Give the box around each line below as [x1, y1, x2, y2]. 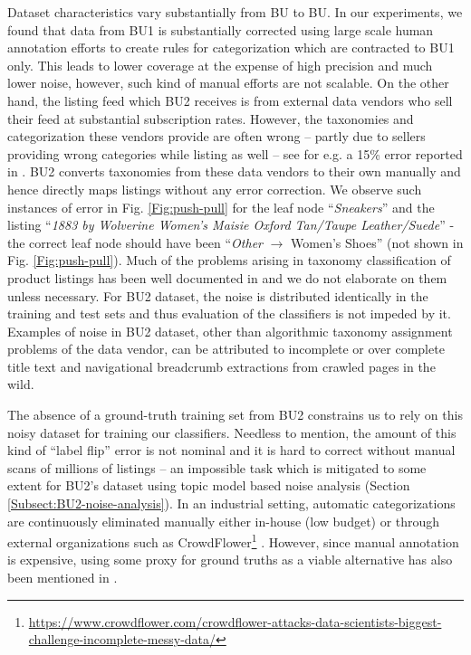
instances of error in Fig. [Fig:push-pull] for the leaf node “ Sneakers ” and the [7, 197, 435, 216]
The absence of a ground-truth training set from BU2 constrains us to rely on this [7, 405, 463, 424]
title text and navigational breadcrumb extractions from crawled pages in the [7, 356, 436, 375]
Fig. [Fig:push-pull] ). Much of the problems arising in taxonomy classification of [7, 251, 451, 270]
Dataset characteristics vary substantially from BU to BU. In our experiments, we [7, 3, 463, 21]
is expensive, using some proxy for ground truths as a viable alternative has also [7, 550, 453, 569]
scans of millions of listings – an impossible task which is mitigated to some [7, 458, 427, 477]
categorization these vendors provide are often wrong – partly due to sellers [7, 127, 426, 146]
